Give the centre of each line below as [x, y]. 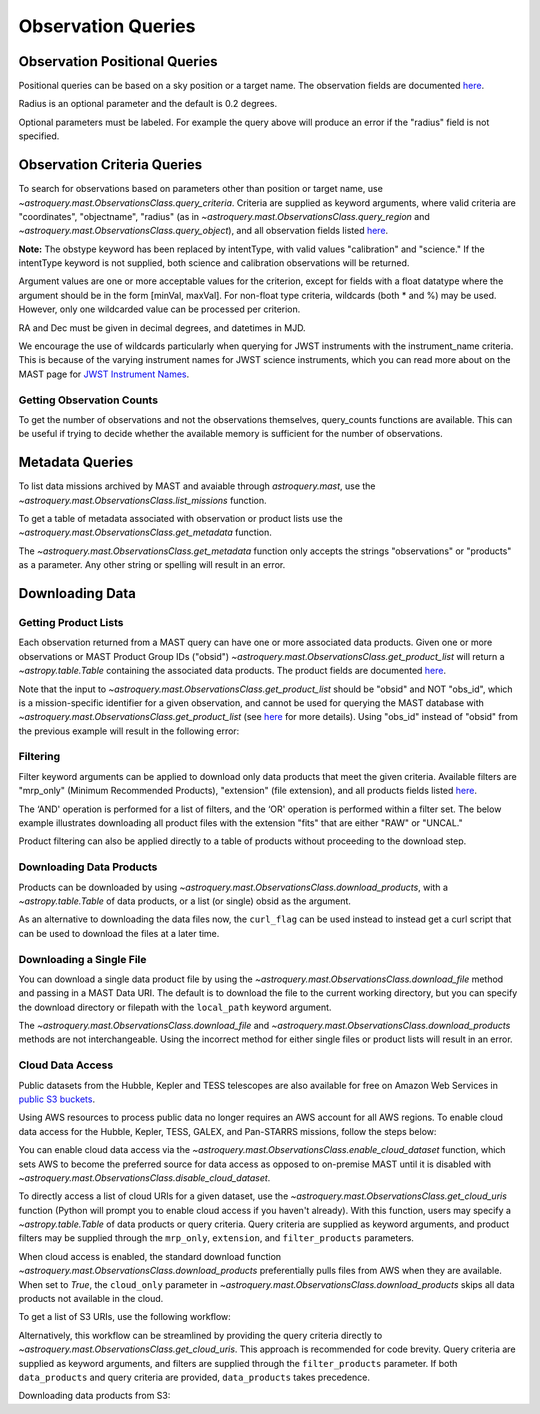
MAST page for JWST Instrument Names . [104, 374]
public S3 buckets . [56, 1099]
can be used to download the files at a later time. [119, 933]
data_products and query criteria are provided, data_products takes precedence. [194, 1377]
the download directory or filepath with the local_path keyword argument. [175, 1007]
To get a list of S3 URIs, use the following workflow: [125, 1317]
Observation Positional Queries [118, 61]
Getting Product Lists [71, 622]
